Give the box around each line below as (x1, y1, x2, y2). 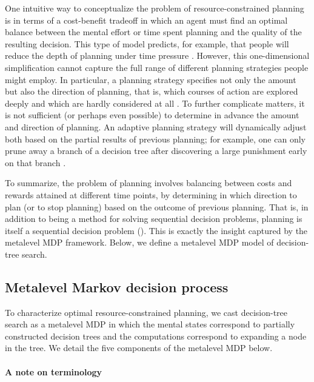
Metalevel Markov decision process (5, 277, 229, 296)
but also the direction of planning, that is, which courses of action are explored (5, 85, 298, 98)
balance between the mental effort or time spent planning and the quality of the (5, 25, 302, 38)
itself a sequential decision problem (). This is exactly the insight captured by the (5, 224, 308, 236)
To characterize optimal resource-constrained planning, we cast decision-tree (5, 306, 288, 318)
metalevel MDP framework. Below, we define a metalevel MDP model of (5, 236, 274, 249)
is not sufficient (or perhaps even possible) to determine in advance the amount (5, 109, 299, 121)
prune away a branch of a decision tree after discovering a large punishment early (5, 144, 307, 157)
